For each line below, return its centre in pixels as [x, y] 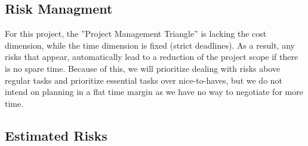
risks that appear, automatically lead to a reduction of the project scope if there [152, 57]
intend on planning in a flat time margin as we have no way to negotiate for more [154, 92]
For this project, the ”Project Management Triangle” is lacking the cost [136, 34]
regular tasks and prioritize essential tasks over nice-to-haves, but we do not [144, 80]
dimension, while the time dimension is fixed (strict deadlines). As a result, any [150, 45]
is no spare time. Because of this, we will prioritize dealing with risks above [143, 68]
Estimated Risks [56, 135]
